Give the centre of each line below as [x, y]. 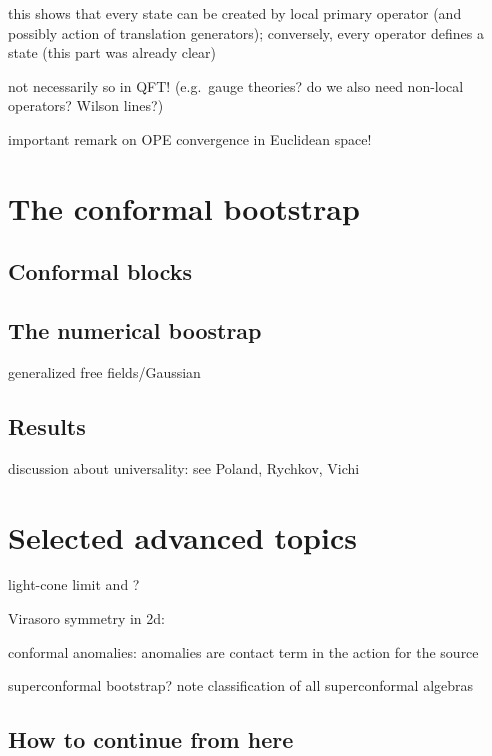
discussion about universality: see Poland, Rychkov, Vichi [184, 467]
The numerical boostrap [135, 330]
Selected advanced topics [182, 536]
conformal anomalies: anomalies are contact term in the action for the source [243, 651]
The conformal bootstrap [184, 207]
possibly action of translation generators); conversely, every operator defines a [246, 32]
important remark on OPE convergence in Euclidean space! [190, 138]
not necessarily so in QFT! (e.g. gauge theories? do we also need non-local [236, 85]
